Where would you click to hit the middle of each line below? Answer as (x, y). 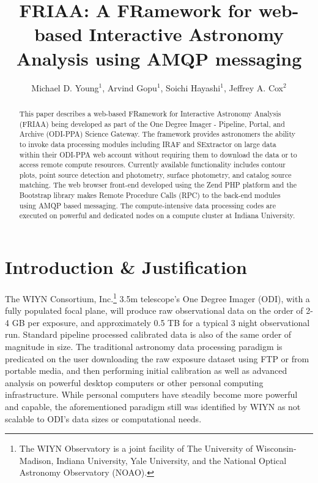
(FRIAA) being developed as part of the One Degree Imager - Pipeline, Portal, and (152, 124)
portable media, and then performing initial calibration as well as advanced (146, 371)
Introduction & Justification (126, 267)
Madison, (36, 460)
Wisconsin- (276, 448)
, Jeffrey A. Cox (253, 87)
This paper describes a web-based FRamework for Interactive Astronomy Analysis (150, 113)
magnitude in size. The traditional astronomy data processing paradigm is (144, 347)
